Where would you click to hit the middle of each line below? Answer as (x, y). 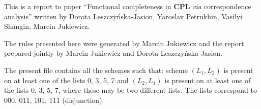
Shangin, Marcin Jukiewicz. (47, 26)
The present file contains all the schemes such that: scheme (96, 70)
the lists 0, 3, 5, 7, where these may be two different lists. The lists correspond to (130, 90)
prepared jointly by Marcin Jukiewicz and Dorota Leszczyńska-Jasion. (113, 53)
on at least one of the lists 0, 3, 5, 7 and (66, 80)
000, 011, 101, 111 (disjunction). (54, 100)
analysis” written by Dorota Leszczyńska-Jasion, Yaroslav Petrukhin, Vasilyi (123, 16)
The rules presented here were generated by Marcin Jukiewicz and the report (124, 43)
